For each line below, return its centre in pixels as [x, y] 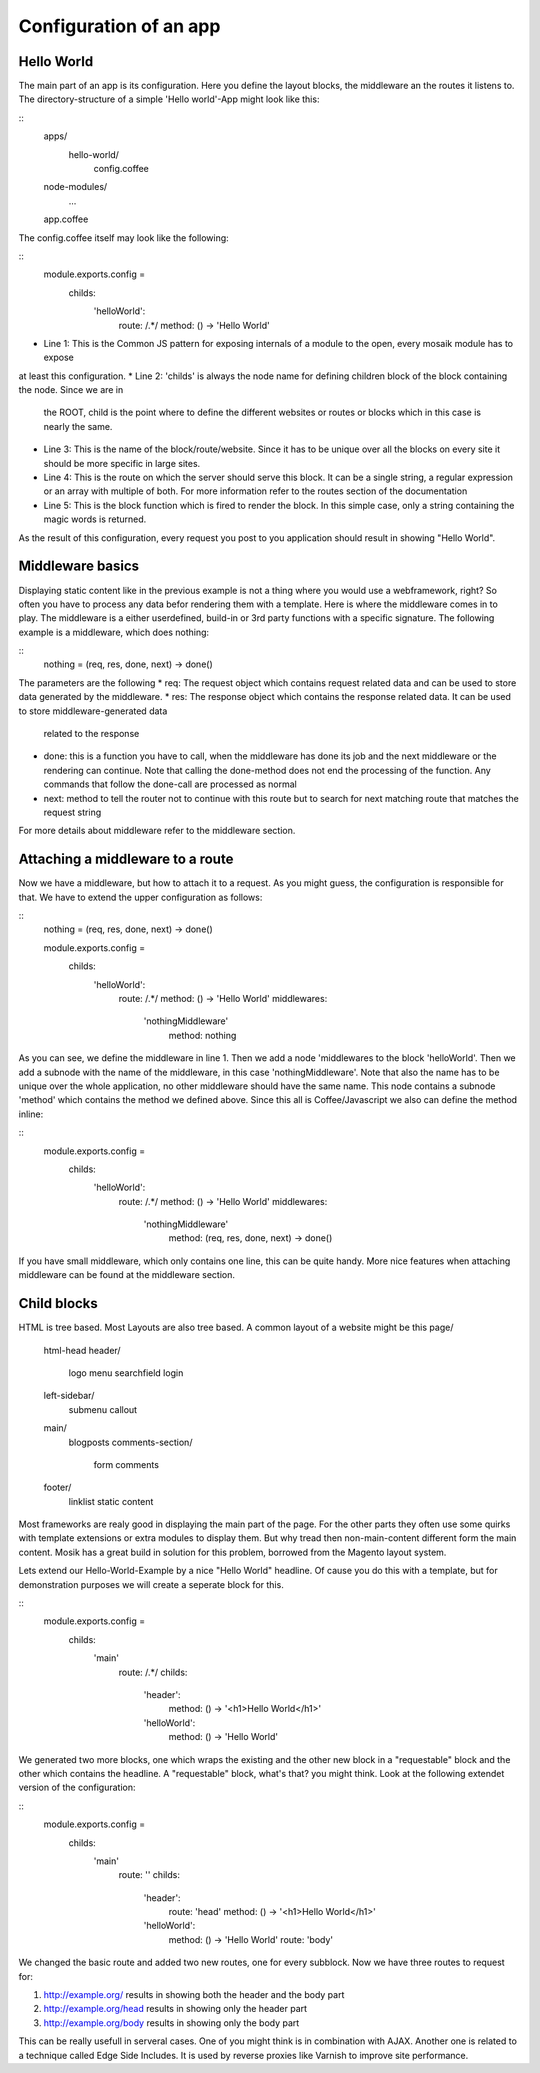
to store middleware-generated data [93, 711]
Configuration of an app [119, 26]
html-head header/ [82, 1350]
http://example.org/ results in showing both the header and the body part [194, 1995]
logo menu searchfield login [126, 1372]
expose [59, 357]
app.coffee [66, 219]
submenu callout [103, 1409]
